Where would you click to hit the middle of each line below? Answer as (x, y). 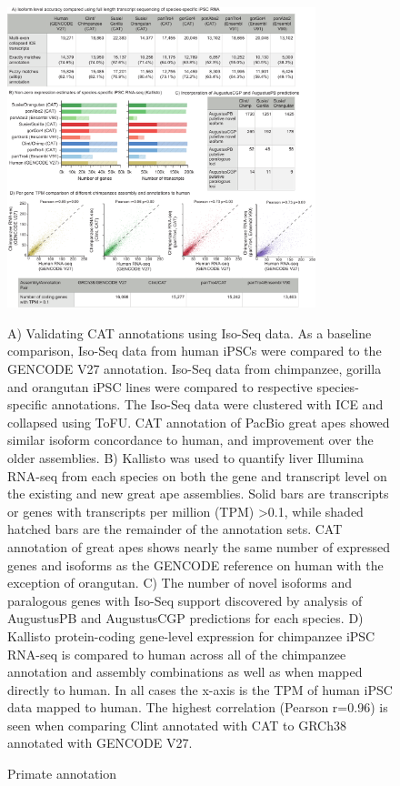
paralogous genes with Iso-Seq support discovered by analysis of (185, 600)
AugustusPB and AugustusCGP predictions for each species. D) (185, 618)
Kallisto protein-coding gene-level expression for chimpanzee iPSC (191, 635)
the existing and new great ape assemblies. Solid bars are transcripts (198, 494)
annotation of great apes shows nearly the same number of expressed (199, 546)
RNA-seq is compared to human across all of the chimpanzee (177, 654)
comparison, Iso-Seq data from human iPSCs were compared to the (195, 351)
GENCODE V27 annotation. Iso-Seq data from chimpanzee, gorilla (195, 369)
